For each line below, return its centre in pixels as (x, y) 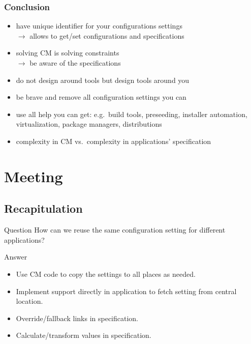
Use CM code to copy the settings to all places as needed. (106, 274)
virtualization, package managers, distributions (89, 124)
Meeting (34, 176)
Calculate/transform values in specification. (84, 335)
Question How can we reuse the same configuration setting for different (115, 230)
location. (29, 301)
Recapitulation (43, 208)
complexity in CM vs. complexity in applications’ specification (114, 141)
